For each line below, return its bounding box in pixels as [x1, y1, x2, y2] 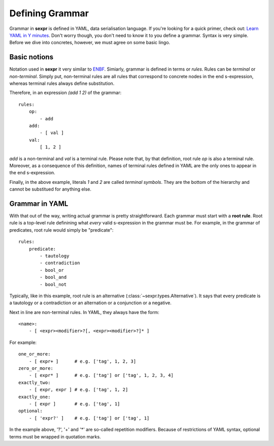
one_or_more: [18, 351, 51, 357]
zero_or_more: [18, 366, 53, 371]
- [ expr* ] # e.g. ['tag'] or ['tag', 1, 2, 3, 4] [28, 372, 174, 378]
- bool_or [40, 267, 64, 273]
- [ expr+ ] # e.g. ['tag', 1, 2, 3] [28, 358, 136, 364]
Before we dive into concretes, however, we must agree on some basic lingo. [9, 40, 170, 46]
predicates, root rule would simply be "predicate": [9, 227, 114, 233]
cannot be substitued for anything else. [9, 186, 91, 193]
